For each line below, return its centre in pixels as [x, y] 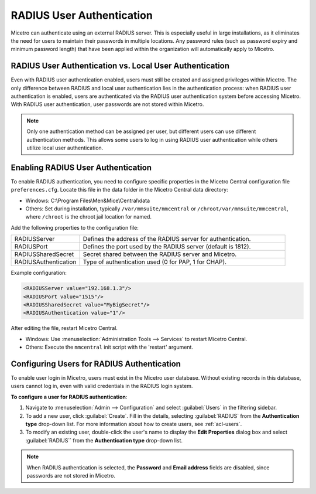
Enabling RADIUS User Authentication [81, 167]
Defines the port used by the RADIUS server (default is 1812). [167, 247]
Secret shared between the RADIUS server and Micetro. [160, 254]
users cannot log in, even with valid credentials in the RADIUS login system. [102, 386]
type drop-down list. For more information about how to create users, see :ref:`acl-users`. [134, 424]
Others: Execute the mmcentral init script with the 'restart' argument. [109, 347]
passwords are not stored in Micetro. [71, 475]
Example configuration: [39, 273]
